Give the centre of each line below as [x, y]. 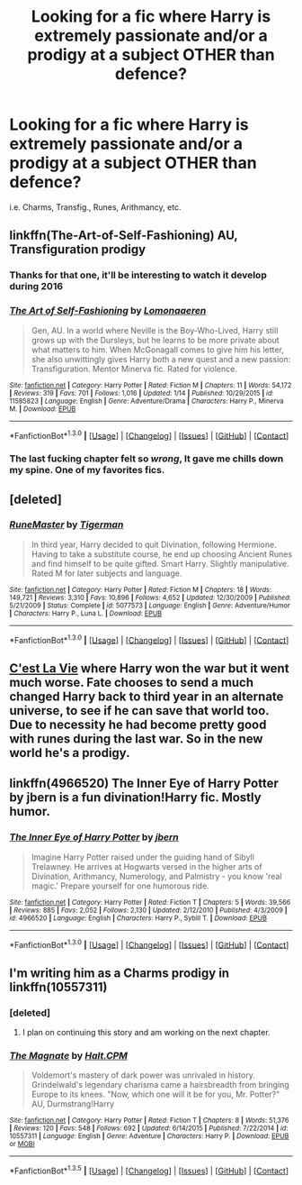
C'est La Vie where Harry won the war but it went [149, 668]
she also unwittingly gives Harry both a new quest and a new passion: [161, 359]
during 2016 [36, 287]
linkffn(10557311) [58, 987]
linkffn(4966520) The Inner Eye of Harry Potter [144, 784]
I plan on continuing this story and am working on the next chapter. [147, 1032]
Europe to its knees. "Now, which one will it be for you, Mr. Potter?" [155, 1094]
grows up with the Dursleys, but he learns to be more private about [155, 340]
